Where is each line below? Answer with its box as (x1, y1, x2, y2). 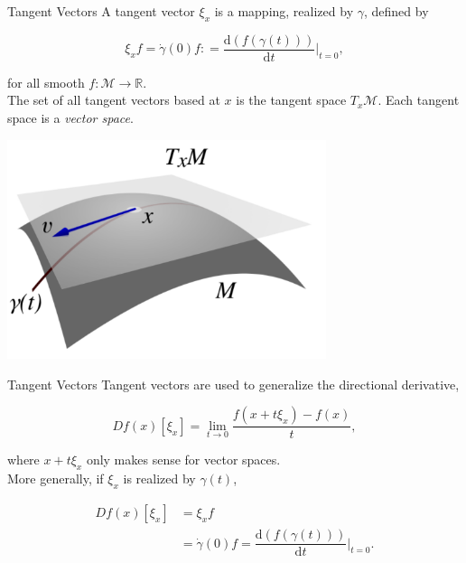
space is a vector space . (7, 108, 134, 127)
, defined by (363, 2, 429, 20)
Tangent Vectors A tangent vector (7, 2, 195, 20)
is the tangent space (236, 90, 347, 109)
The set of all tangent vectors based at (7, 90, 220, 109)
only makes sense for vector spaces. (86, 450, 281, 469)
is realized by (123, 469, 196, 488)
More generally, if (7, 469, 104, 488)
